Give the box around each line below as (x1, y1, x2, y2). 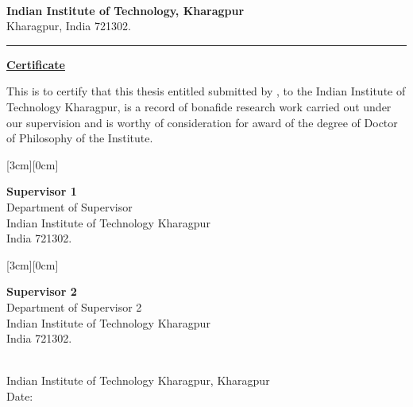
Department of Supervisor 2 (6, 298, 142, 315)
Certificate (6, 56, 65, 72)
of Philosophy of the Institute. (6, 130, 153, 146)
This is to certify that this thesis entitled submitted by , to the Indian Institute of (6, 83, 406, 99)
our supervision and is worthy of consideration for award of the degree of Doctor (6, 114, 398, 130)
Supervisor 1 (6, 183, 77, 200)
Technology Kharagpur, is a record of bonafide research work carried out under (6, 98, 392, 114)
